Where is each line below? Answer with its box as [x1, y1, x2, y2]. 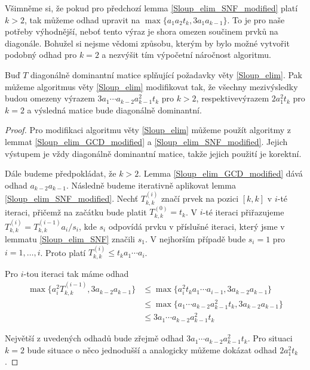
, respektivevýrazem [196, 92, 269, 104]
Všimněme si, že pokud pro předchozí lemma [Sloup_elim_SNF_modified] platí [5, 2, 298, 14]
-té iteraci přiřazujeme [202, 205, 284, 218]
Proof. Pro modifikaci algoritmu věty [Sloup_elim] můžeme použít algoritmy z [5, 124, 291, 136]
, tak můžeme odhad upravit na [24, 13, 140, 26]
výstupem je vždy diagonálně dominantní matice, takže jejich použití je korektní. [5, 147, 302, 159]
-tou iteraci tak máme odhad [23, 267, 129, 279]
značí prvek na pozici [161, 192, 239, 205]
